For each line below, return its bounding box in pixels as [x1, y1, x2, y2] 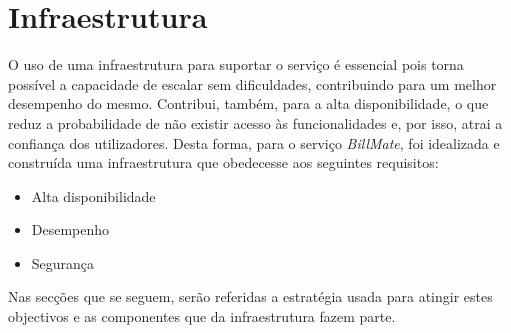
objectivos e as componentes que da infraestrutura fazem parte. [8, 306, 396, 327]
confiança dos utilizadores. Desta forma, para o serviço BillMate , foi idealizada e [8, 132, 500, 153]
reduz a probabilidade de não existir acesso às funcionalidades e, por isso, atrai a [8, 112, 503, 133]
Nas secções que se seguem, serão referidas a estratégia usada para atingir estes [8, 286, 493, 307]
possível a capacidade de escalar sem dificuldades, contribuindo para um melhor [8, 73, 497, 94]
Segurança [31, 252, 95, 273]
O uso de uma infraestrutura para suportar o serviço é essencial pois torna [8, 54, 464, 75]
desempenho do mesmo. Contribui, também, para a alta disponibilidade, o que [8, 93, 489, 114]
